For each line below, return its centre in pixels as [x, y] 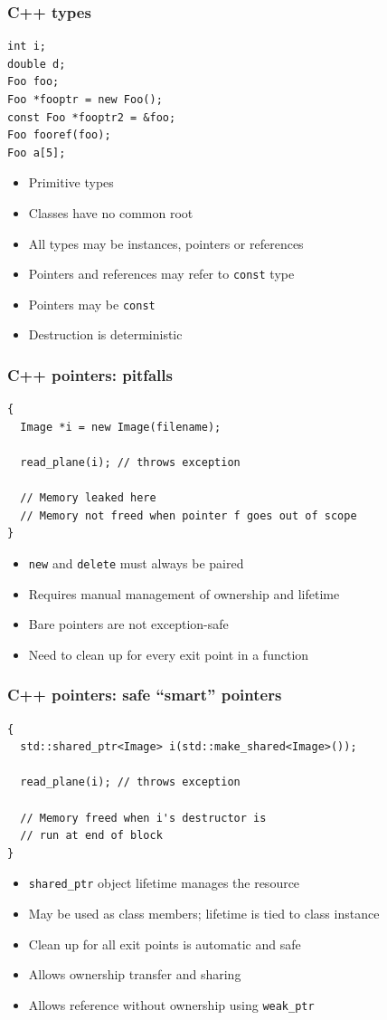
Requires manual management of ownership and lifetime [184, 593]
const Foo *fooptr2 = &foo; [92, 117]
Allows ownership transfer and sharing [135, 974]
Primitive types [71, 182]
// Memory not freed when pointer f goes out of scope [189, 515]
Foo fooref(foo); [59, 135]
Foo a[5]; [37, 153]
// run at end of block [91, 836]
